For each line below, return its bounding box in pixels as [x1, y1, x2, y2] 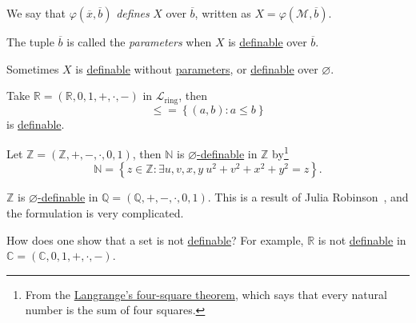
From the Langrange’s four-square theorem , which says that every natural [25, 285, 387, 302]
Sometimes [6, 60, 59, 77]
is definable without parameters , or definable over [75, 60, 318, 77]
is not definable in [318, 231, 406, 248]
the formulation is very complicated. [6, 205, 184, 221]
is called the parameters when [66, 34, 212, 50]
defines [116, 5, 150, 21]
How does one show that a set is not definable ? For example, [6, 231, 304, 248]
